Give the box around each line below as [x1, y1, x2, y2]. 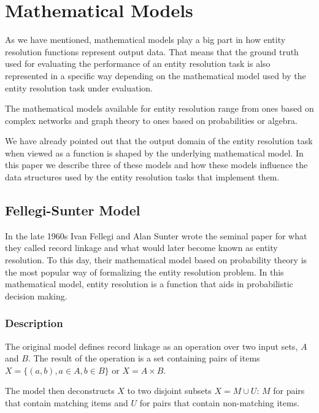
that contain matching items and [5, 396, 128, 409]
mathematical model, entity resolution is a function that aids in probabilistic [5, 277, 293, 290]
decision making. [5, 289, 67, 302]
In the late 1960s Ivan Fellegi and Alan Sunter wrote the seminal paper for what [5, 229, 307, 242]
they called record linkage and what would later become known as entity [5, 241, 278, 254]
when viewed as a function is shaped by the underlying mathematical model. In [5, 146, 304, 159]
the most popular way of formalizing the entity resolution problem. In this [5, 265, 284, 278]
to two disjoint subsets [127, 384, 212, 397]
